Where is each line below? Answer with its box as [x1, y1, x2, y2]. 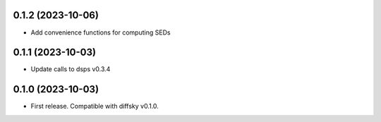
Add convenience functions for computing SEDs [30, 28, 171, 37]
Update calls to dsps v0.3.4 [30, 65, 111, 73]
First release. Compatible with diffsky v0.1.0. [30, 102, 159, 111]
